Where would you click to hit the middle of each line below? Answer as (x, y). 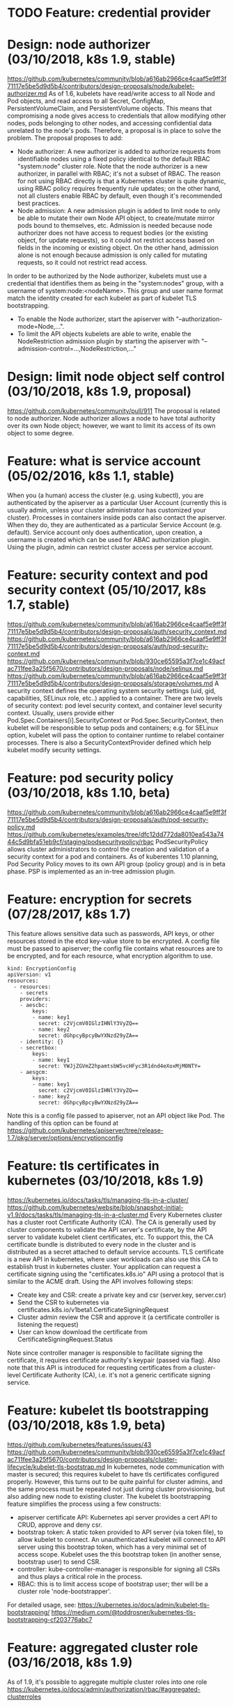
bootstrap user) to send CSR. (59, 1561)
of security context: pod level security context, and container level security (115, 706)
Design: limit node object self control (116, 377)
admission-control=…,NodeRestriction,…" (77, 349)
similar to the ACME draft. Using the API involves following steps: (100, 1281)
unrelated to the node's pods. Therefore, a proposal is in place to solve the (114, 131)
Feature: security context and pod (108, 575)
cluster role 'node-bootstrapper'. (64, 1591)
